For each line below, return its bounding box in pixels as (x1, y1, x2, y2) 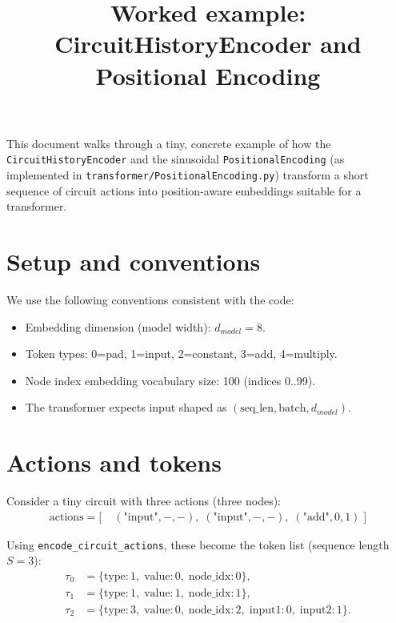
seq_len (240, 403, 274, 415)
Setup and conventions (6, 245, 261, 278)
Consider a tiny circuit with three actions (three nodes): (6, 492, 281, 509)
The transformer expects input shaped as (25, 399, 227, 416)
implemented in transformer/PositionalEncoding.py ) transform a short (6, 167, 369, 183)
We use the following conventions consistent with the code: (6, 291, 294, 307)
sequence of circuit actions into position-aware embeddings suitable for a (6, 182, 362, 199)
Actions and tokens (6, 446, 222, 479)
